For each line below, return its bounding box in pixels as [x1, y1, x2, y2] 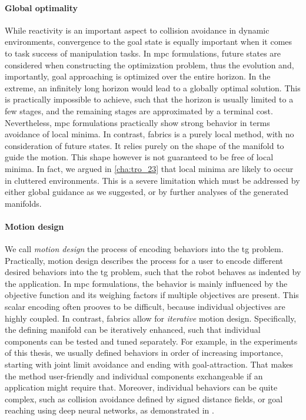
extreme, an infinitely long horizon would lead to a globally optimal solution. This [5, 81, 301, 94]
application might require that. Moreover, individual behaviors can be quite [5, 381, 278, 393]
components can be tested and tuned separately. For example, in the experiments [5, 335, 298, 347]
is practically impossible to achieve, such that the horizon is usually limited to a [5, 93, 294, 105]
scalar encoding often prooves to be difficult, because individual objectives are [5, 300, 285, 313]
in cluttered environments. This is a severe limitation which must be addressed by [5, 174, 300, 186]
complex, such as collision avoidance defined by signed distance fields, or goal [5, 392, 283, 405]
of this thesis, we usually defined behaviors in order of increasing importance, [5, 346, 283, 359]
